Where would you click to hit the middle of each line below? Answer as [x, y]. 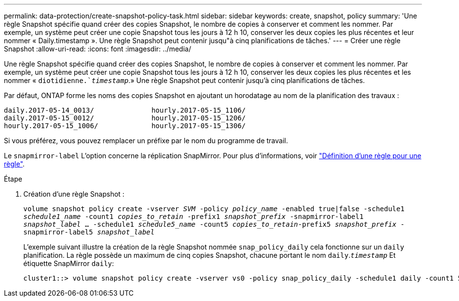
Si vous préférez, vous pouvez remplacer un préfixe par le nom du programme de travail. [146, 141]
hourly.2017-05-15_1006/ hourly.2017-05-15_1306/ [125, 126]
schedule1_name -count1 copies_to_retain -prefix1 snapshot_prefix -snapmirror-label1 [194, 217]
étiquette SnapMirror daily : [69, 263]
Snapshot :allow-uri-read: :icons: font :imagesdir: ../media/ [97, 49]
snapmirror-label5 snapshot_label [89, 232]
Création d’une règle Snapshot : [74, 194]
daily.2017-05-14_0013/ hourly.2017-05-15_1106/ [125, 110]
